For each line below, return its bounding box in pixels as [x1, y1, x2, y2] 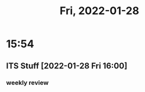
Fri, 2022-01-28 [59, 4, 140, 18]
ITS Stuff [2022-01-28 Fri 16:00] [6, 61, 128, 71]
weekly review [6, 78, 49, 87]
